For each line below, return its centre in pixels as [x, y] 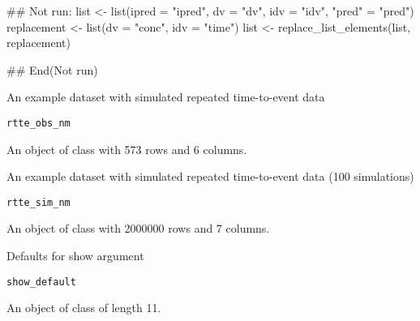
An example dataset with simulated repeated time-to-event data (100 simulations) [210, 176]
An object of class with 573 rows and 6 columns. [127, 149]
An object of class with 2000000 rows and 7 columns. [138, 228]
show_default [41, 282]
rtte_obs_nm [39, 123]
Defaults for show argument [75, 256]
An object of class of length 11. [84, 308]
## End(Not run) [52, 69]
